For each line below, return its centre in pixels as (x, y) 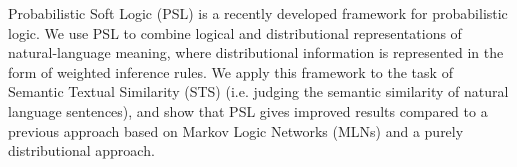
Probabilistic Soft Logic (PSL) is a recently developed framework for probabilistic (258, 13)
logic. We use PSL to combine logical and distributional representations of (235, 32)
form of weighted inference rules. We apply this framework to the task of (230, 71)
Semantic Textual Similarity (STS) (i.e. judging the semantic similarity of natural (258, 91)
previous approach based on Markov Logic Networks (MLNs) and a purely (236, 130)
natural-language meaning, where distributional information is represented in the (256, 52)
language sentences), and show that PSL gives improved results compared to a (248, 110)
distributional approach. (81, 150)
